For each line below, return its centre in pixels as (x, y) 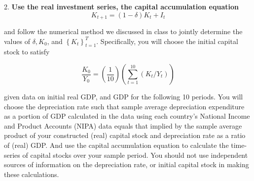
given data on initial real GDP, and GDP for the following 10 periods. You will (124, 97)
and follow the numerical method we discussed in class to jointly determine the (123, 31)
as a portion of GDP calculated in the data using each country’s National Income (127, 116)
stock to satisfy (27, 52)
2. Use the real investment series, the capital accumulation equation (121, 6)
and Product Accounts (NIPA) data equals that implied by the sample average (123, 125)
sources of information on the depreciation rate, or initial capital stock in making (127, 164)
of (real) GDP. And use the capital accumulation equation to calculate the (116, 145)
